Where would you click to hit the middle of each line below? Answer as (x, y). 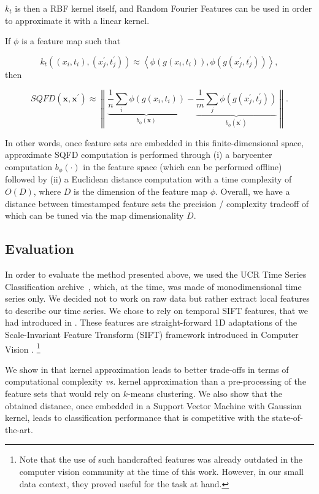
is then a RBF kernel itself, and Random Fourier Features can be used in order (163, 8)
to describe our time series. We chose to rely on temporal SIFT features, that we (156, 310)
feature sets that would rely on (63, 393)
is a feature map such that (71, 41)
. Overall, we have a (253, 191)
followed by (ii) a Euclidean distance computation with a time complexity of (148, 179)
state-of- (287, 418)
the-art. (19, 429)
